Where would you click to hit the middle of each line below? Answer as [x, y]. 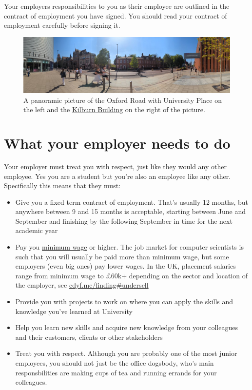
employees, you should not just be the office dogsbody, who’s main [115, 363]
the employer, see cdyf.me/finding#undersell [82, 285]
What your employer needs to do [117, 143]
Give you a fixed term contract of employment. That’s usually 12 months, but [132, 202]
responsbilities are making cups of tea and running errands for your [116, 372]
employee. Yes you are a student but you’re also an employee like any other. [117, 176]
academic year [37, 230]
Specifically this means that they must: [62, 185]
